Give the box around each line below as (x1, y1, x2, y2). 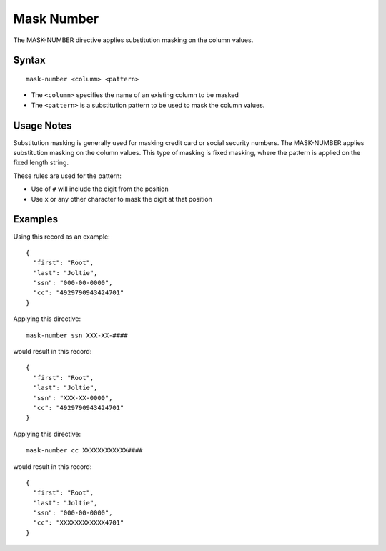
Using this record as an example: (13, 232, 110, 241)
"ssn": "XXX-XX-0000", (33, 394, 113, 402)
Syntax (13, 54, 46, 66)
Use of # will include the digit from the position (31, 184, 169, 193)
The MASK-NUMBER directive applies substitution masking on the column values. (13, 36, 254, 44)
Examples (13, 213, 59, 225)
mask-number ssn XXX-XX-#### (26, 331, 128, 339)
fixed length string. (13, 158, 69, 167)
